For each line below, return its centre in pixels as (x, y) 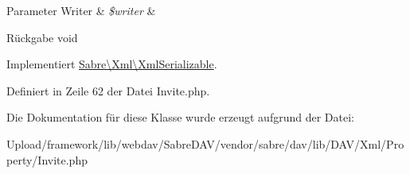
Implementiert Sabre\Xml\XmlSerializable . (112, 64)
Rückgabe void (42, 37)
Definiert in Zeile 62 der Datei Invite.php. (108, 90)
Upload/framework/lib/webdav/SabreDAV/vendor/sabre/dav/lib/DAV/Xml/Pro (205, 143)
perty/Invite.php (47, 159)
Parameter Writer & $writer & (81, 10)
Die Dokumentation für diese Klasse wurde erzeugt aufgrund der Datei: (180, 117)
